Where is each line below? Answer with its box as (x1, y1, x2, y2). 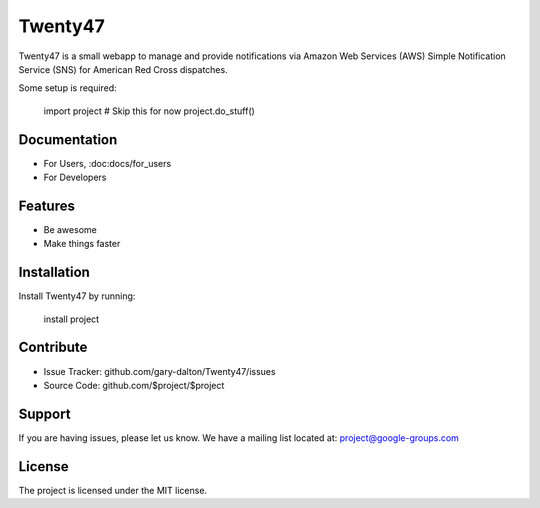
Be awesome (43, 223, 97, 235)
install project (43, 313, 100, 325)
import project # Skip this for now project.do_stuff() (43, 105, 255, 117)
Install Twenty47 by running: (18, 290, 136, 302)
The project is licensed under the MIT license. (18, 484, 208, 496)
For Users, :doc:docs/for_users (43, 157, 172, 169)
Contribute (18, 339, 88, 356)
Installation (18, 264, 90, 281)
